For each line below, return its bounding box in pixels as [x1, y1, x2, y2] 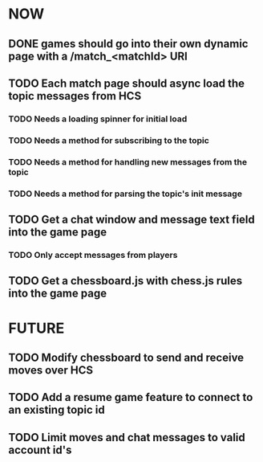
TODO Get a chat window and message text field [8, 213, 255, 227]
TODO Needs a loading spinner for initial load [8, 113, 188, 125]
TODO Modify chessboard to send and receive [8, 350, 245, 364]
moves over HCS [8, 363, 94, 377]
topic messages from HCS [8, 89, 142, 103]
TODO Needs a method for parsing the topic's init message [8, 188, 243, 199]
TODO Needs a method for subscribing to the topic [8, 134, 210, 145]
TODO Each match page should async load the [8, 76, 245, 90]
